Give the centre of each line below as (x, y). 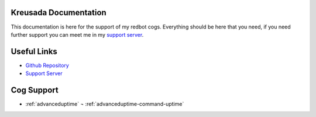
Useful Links (34, 52)
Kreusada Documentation (59, 13)
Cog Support (35, 90)
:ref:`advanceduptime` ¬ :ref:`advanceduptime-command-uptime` (105, 104)
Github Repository (47, 65)
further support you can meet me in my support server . (77, 34)
